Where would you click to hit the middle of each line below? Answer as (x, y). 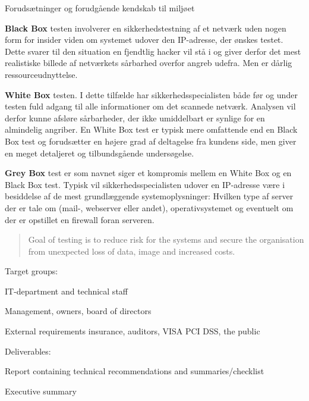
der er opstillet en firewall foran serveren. (80, 219)
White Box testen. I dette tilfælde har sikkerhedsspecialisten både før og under (151, 94)
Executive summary (41, 391)
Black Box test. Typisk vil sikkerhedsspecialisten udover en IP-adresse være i (145, 184)
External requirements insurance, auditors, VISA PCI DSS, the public (133, 331)
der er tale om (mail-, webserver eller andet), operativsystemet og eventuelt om (149, 207)
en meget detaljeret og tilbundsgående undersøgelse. (100, 153)
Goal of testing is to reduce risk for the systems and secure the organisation (166, 239)
